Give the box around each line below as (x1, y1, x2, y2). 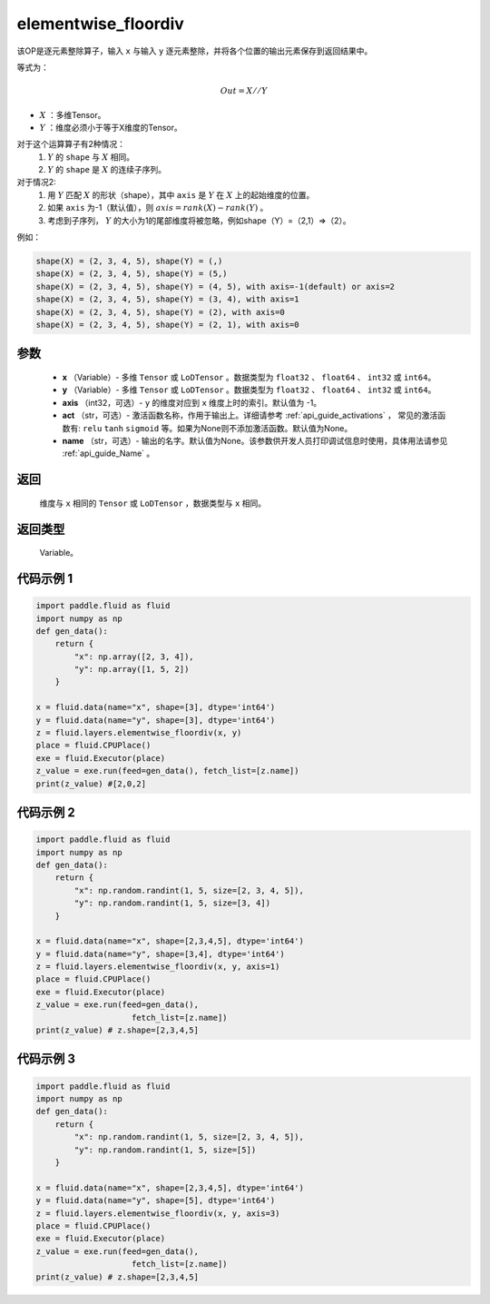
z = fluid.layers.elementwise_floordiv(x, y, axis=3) (35, 1208, 280, 1219)
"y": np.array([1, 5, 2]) (73, 664, 190, 675)
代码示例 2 (16, 805, 76, 820)
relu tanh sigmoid (82, 423, 160, 433)
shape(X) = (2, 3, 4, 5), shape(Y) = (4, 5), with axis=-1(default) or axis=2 (35, 282, 395, 291)
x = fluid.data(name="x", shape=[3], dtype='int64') (35, 702, 276, 713)
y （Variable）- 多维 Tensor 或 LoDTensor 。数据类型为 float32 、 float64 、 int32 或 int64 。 (62, 384, 436, 395)
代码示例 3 (16, 1052, 76, 1067)
